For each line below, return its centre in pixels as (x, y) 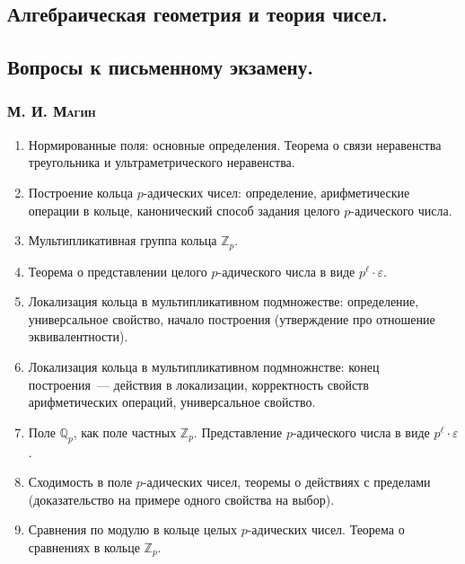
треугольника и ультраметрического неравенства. (162, 162)
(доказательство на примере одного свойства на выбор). (181, 499)
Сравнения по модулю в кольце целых (132, 529)
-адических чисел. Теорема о (326, 529)
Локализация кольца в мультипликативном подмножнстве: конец (204, 366)
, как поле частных (125, 432)
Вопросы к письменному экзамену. (160, 67)
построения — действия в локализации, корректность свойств (198, 384)
